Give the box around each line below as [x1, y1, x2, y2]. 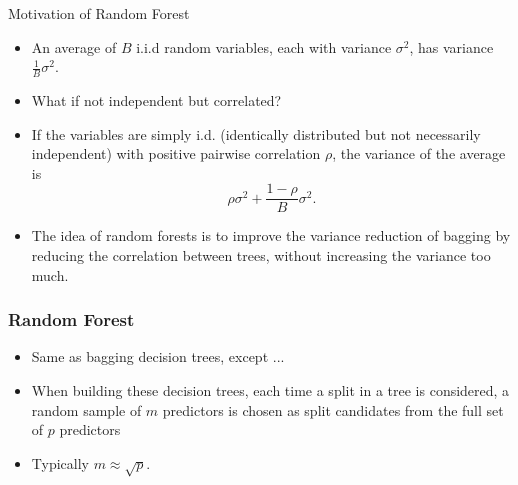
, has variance [409, 36, 494, 57]
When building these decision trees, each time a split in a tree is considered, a [31, 380, 510, 401]
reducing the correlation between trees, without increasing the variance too [31, 245, 491, 266]
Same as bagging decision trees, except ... [31, 346, 285, 367]
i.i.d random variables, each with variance [136, 36, 392, 57]
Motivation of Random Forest [8, 3, 190, 23]
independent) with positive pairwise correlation [31, 143, 321, 164]
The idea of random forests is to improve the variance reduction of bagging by [31, 225, 511, 246]
